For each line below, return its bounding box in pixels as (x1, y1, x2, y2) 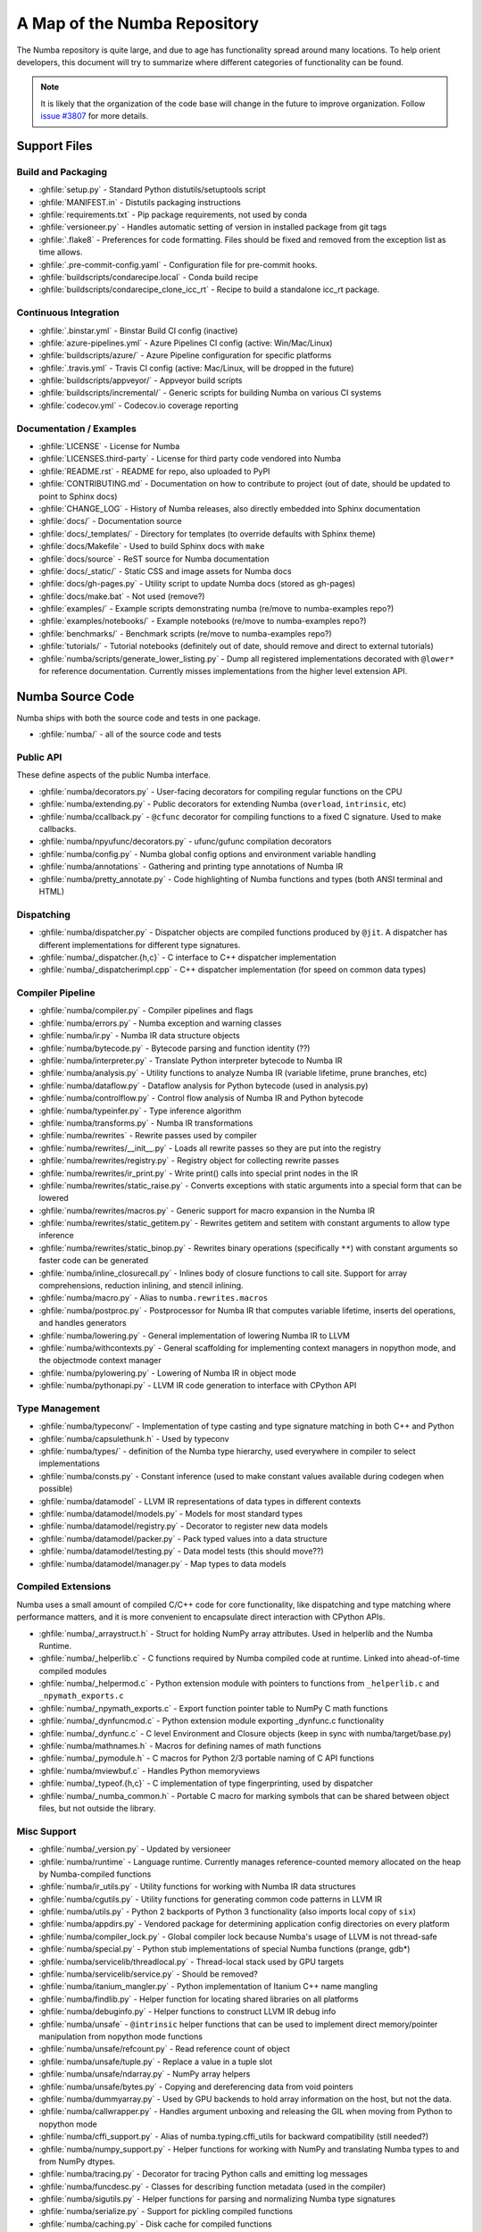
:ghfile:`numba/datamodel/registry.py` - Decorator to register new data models (38, 1520, 328, 1531)
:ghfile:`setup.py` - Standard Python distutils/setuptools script (38, 184, 267, 196)
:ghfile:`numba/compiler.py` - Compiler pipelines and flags (38, 1005, 253, 1016)
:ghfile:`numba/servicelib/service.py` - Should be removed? (38, 1969, 258, 1979)
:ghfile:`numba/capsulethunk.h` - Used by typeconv (38, 1433, 229, 1444)
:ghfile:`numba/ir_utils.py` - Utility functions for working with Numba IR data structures (38, 1881, 356, 1892)
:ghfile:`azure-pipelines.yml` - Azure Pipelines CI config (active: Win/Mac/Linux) (38, 337, 334, 348)
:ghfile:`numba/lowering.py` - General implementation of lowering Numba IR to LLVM (38, 1330, 350, 1341)
